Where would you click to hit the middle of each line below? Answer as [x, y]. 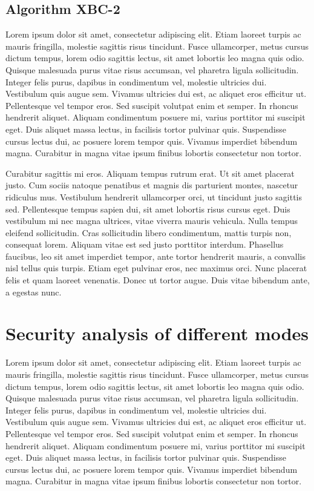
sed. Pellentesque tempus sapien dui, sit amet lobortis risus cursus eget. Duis [148, 209]
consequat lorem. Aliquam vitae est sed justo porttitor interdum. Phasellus [145, 244]
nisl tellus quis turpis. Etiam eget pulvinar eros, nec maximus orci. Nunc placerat [156, 268]
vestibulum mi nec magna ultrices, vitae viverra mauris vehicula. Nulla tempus [152, 221]
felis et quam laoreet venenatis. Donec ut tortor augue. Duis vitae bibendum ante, [158, 280]
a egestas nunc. [34, 292]
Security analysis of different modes [157, 333]
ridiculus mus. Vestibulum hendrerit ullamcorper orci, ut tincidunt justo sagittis [154, 196]
